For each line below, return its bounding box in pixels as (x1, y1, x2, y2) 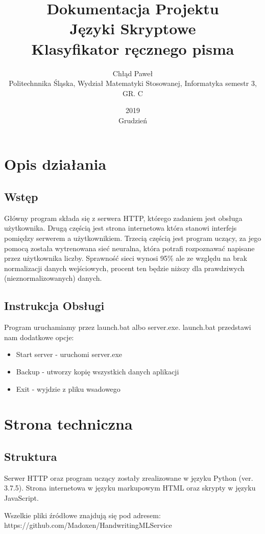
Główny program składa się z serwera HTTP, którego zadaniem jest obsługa (4, 212, 243, 223)
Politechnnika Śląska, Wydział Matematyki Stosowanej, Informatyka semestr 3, (9, 78, 257, 88)
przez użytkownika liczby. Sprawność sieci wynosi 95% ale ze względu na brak (4, 253, 247, 263)
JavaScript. (4, 492, 39, 503)
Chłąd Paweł (112, 68, 153, 78)
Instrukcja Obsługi (4, 298, 105, 314)
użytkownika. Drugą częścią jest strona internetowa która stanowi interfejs (4, 222, 237, 233)
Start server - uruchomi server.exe (16, 349, 123, 360)
